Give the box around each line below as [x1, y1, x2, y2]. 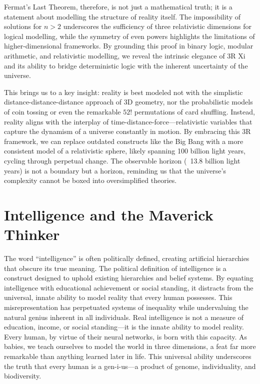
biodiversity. [4, 370, 41, 381]
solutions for [4, 21, 42, 31]
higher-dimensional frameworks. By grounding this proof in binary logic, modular [4, 40, 253, 51]
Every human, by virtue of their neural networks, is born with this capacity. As [4, 331, 247, 341]
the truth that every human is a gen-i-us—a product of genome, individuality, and [4, 360, 256, 371]
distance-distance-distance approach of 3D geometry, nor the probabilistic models [4, 96, 253, 107]
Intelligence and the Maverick [4, 204, 213, 224]
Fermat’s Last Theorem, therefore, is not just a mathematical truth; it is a [4, 1, 232, 11]
